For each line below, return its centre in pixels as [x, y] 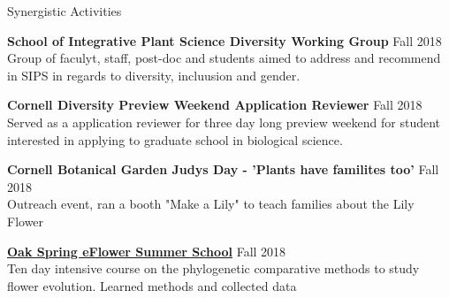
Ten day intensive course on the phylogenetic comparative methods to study [213, 268]
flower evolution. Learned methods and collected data [152, 285]
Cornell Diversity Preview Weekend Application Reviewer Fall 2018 [215, 105]
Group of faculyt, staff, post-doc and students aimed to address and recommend [224, 58]
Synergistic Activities [65, 11]
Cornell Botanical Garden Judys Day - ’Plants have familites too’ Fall [223, 169]
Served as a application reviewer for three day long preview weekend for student [224, 122]
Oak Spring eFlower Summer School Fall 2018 [147, 251]
